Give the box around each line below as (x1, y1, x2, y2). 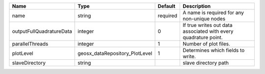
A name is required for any (183, 9, 244, 16)
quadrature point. (183, 34, 223, 41)
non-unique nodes (183, 15, 226, 22)
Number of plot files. (183, 41, 231, 47)
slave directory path (183, 59, 229, 66)
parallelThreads (12, 41, 49, 47)
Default (158, 3, 176, 9)
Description (183, 3, 211, 9)
